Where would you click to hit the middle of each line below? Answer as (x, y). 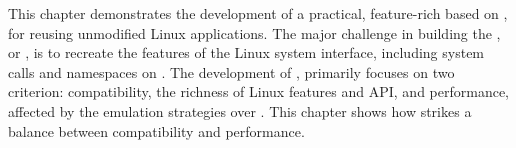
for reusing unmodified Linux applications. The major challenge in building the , (254, 32)
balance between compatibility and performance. (156, 130)
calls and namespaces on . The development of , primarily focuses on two (231, 71)
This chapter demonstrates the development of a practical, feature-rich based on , (258, 13)
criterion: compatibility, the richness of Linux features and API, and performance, (259, 91)
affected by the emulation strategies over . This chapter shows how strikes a (240, 110)
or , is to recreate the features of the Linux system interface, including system (246, 52)
